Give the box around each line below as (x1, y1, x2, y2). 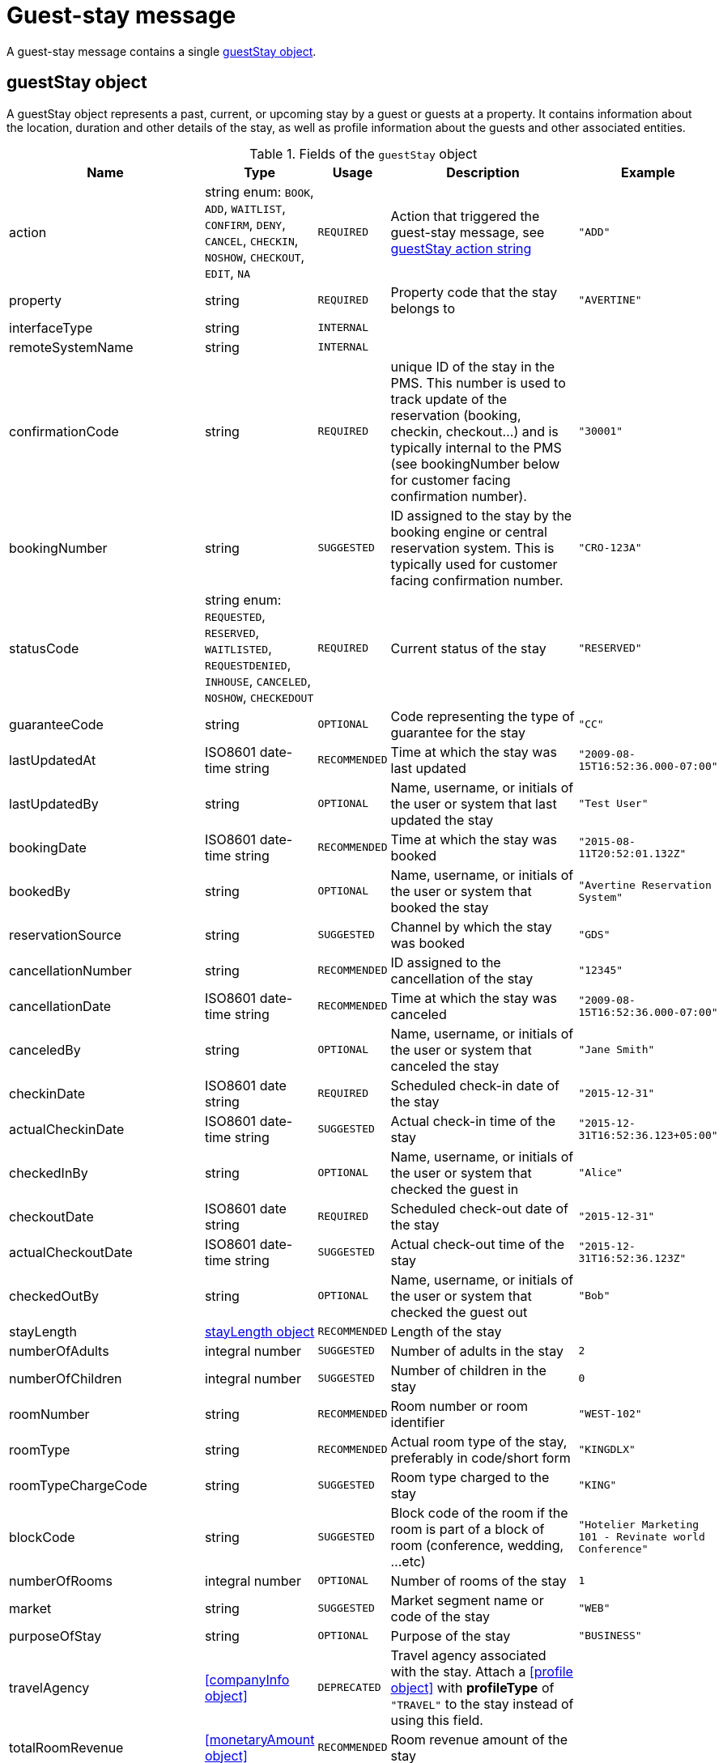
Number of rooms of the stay (390, 1572, 567, 1589)
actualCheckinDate (9, 1120, 125, 1137)
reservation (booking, (390, 406, 521, 423)
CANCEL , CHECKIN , (204, 232, 299, 249)
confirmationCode (9, 423, 119, 440)
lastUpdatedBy (9, 795, 99, 812)
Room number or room (390, 1397, 528, 1414)
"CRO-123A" (578, 542, 642, 554)
